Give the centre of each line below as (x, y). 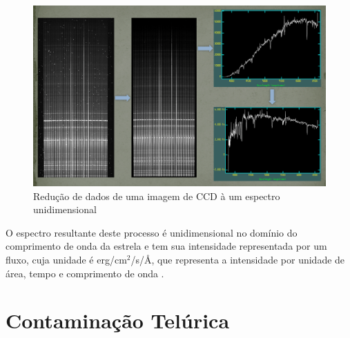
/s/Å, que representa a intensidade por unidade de (238, 260)
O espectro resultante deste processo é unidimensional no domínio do (152, 232)
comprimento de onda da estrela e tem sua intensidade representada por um (166, 246)
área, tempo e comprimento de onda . (85, 273)
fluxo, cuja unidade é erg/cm (66, 260)
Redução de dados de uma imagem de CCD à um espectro (157, 196)
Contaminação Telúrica (118, 320)
